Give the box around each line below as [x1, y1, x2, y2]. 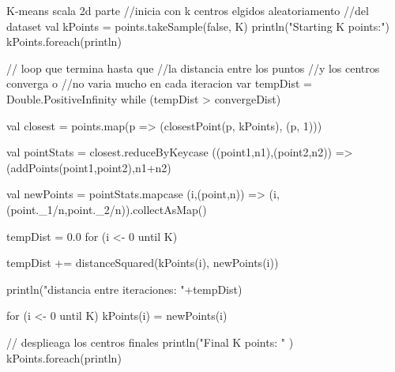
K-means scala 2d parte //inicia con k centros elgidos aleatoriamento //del [6, 2, 369, 18]
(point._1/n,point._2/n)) [6, 201, 130, 217]
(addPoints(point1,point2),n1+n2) [6, 159, 171, 175]
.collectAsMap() [130, 201, 207, 217]
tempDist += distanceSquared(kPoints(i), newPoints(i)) [6, 254, 279, 271]
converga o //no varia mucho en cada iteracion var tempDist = [6, 75, 312, 92]
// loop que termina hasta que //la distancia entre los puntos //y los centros [6, 59, 380, 76]
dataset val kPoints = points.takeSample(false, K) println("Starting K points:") [6, 17, 389, 34]
